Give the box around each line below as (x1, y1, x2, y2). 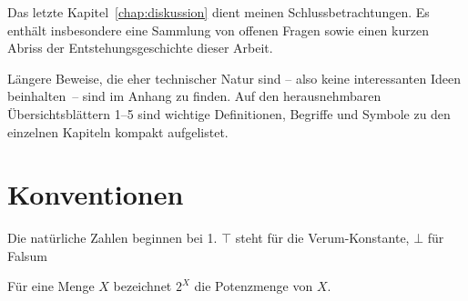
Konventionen (7, 176, 184, 213)
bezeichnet (113, 276, 172, 296)
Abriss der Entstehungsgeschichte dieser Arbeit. (7, 38, 273, 57)
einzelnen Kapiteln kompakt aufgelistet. (7, 122, 229, 141)
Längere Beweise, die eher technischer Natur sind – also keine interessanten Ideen (7, 68, 461, 87)
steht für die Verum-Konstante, (235, 228, 410, 247)
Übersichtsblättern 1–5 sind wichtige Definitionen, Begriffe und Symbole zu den (7, 104, 451, 123)
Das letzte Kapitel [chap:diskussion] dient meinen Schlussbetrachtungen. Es (7, 3, 430, 21)
